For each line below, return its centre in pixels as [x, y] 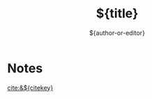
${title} [117, 14]
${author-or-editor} [117, 33]
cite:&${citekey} [30, 87]
